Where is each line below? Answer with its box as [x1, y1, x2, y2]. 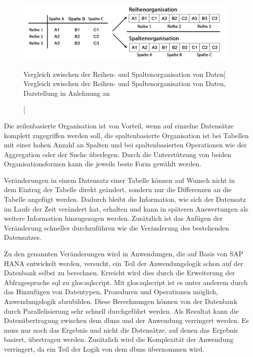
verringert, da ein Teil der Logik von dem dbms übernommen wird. [4, 343, 204, 354]
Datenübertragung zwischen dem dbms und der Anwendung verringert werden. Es [4, 315, 249, 325]
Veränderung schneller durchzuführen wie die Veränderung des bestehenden [4, 222, 229, 232]
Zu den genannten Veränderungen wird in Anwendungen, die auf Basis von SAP [4, 249, 244, 259]
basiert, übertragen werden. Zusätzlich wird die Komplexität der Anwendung [4, 334, 234, 344]
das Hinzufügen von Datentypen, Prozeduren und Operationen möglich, [4, 286, 218, 297]
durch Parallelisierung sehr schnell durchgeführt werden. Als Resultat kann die [4, 305, 239, 316]
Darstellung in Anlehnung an [23, 88, 110, 98]
